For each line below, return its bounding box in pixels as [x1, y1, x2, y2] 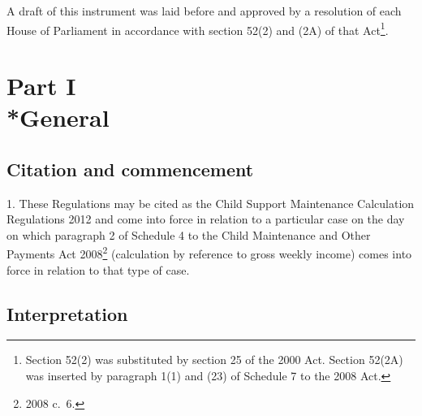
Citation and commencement [6, 156, 254, 181]
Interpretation [6, 301, 128, 326]
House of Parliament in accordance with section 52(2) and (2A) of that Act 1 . [6, 19, 389, 38]
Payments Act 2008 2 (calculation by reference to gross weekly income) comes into [6, 243, 412, 262]
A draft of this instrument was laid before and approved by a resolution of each [6, 2, 402, 19]
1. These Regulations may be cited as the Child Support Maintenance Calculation [6, 194, 415, 211]
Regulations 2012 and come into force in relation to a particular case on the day [6, 210, 405, 227]
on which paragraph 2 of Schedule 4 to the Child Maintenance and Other [6, 226, 371, 243]
